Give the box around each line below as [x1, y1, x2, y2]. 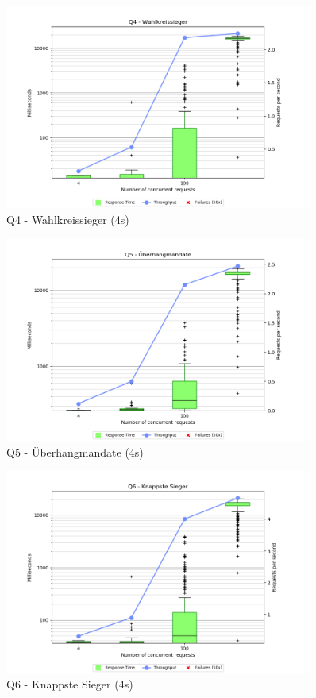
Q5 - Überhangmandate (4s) [6, 443, 144, 460]
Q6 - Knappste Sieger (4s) [6, 676, 133, 692]
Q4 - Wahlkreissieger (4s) [6, 210, 129, 227]
